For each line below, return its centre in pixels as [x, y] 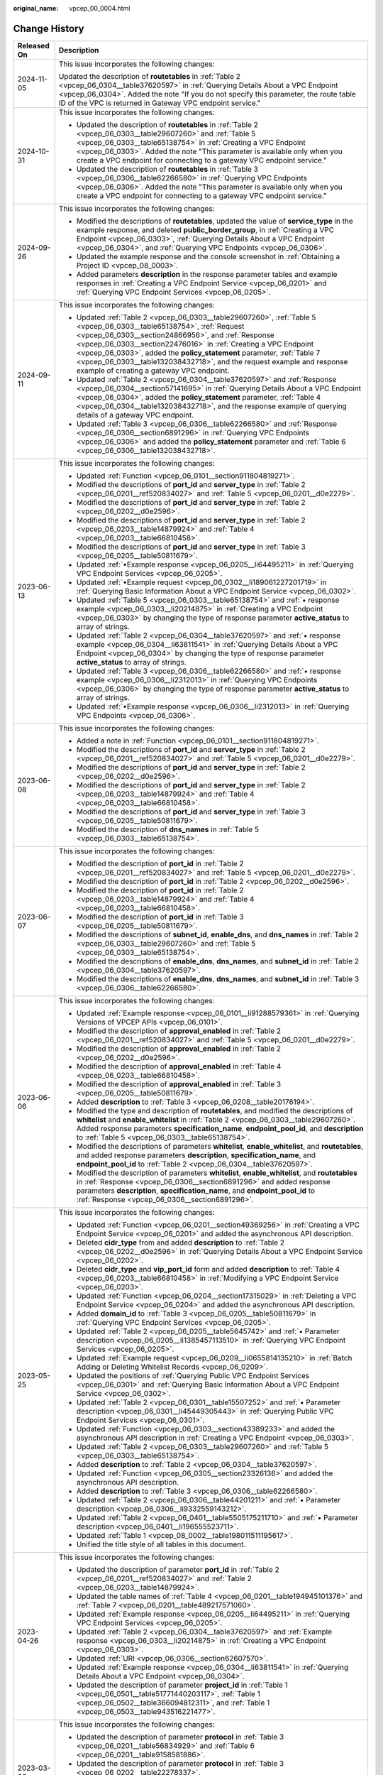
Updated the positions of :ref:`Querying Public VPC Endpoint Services [193, 1375]
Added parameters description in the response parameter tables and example [207, 274]
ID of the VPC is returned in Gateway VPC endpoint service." [160, 103]
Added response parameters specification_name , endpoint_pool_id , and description [220, 1128]
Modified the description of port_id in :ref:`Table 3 [160, 917]
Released [33, 45]
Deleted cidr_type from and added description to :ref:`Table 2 [181, 1242]
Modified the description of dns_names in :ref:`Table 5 [167, 829]
